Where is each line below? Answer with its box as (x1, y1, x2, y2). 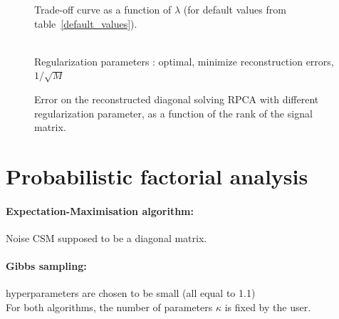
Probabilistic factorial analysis (6, 161, 308, 190)
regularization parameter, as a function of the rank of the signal (34, 105, 313, 120)
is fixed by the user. (224, 299, 311, 314)
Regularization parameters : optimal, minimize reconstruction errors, (34, 53, 334, 68)
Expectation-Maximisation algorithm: (6, 203, 194, 218)
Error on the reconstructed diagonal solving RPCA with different (34, 91, 319, 106)
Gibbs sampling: (6, 258, 87, 273)
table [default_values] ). (34, 16, 137, 31)
